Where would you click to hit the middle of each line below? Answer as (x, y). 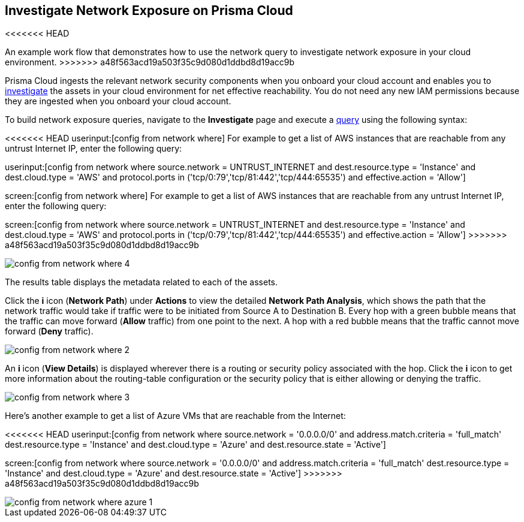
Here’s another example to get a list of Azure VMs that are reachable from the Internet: (175, 416)
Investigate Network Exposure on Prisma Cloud (149, 10)
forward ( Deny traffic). (49, 331)
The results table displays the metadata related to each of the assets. (141, 282)
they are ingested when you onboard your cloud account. (118, 101)
